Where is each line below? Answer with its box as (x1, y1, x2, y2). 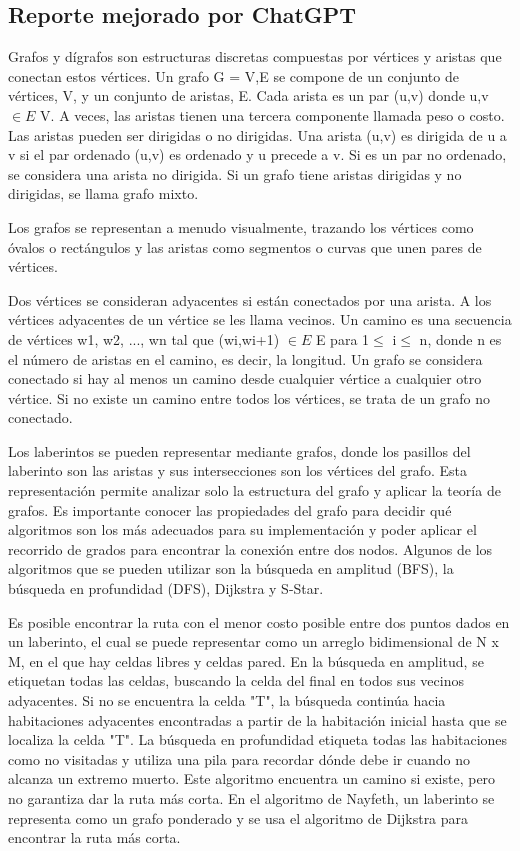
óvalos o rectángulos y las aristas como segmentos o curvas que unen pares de (8, 236, 482, 257)
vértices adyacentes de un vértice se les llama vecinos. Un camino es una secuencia (8, 309, 512, 330)
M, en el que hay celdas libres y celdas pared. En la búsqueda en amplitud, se (8, 650, 484, 671)
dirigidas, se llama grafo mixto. (8, 183, 199, 204)
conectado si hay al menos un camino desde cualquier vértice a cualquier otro (8, 368, 482, 389)
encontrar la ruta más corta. (8, 827, 181, 848)
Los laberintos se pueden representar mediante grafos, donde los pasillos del (8, 440, 471, 461)
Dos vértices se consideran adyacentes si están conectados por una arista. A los (8, 289, 492, 310)
